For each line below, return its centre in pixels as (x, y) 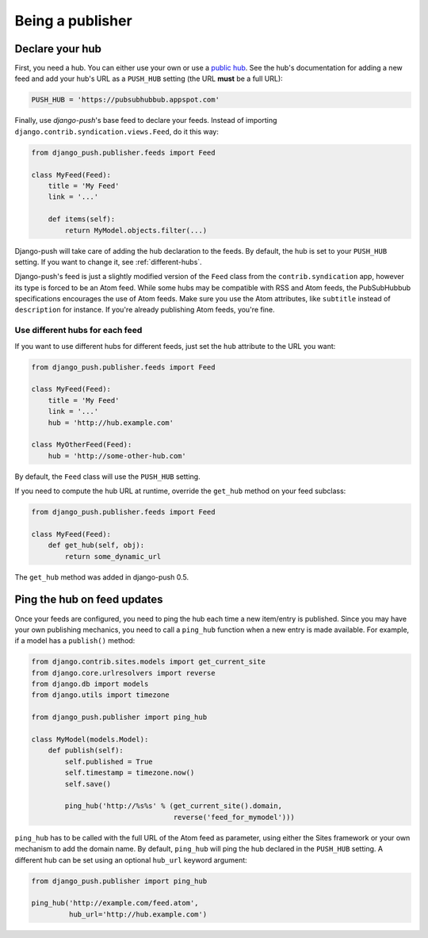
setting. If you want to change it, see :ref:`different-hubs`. (108, 262)
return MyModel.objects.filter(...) (136, 230)
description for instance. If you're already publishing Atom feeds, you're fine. (145, 310)
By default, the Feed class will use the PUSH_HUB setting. (108, 477)
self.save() (88, 784)
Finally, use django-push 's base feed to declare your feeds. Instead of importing (146, 121)
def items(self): (82, 219)
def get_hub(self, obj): (96, 546)
